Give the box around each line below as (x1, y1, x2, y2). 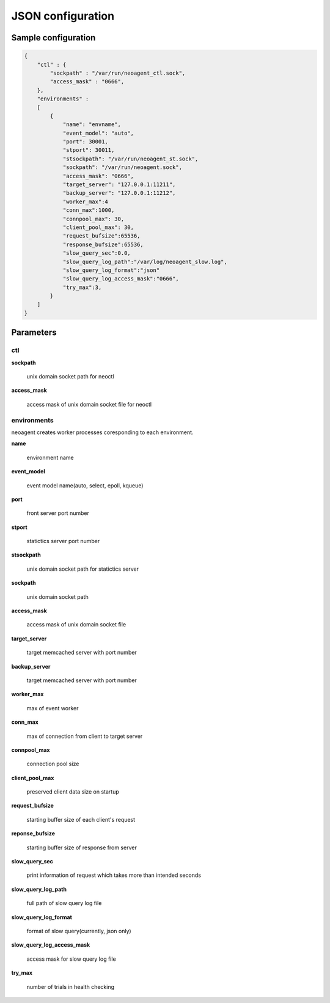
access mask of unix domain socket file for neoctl (26, 400, 152, 408)
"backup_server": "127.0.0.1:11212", (62, 190, 176, 197)
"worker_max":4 (62, 198, 108, 205)
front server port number (26, 509, 90, 517)
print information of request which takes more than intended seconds (26, 871, 202, 879)
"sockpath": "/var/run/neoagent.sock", (62, 164, 183, 171)
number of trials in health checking (26, 983, 115, 990)
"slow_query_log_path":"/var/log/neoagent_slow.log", (62, 258, 227, 265)
